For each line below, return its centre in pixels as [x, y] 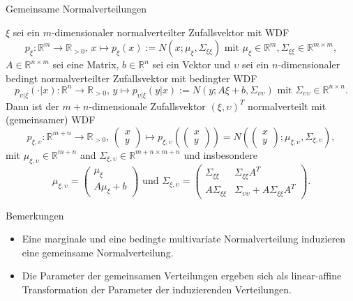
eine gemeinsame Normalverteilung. [98, 252]
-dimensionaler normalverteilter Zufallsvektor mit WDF [170, 32]
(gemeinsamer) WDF [51, 119]
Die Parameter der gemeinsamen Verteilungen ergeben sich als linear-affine [182, 276]
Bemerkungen [35, 215]
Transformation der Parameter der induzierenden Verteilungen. [157, 290]
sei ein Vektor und [191, 64]
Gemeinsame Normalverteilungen [76, 8]
